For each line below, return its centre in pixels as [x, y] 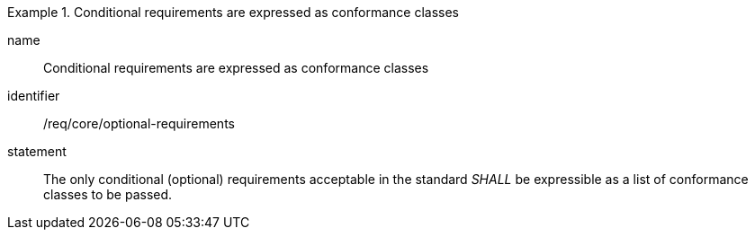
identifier [34, 96]
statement [37, 151]
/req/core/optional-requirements [139, 123]
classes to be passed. [108, 194]
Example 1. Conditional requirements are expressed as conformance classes [233, 12]
